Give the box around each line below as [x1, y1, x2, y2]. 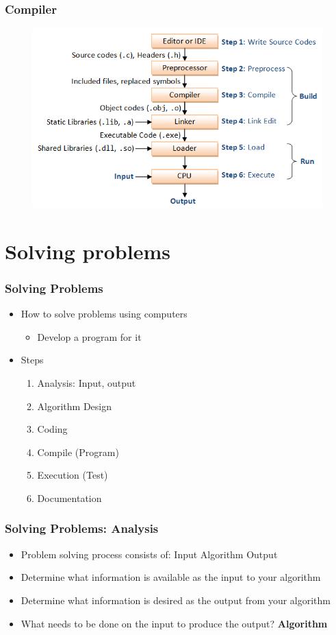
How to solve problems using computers [21, 307, 188, 321]
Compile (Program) [37, 444, 119, 459]
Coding [37, 422, 68, 436]
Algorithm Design [37, 398, 112, 413]
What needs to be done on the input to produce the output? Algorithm [21, 616, 328, 630]
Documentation [37, 490, 102, 505]
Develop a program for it [37, 329, 142, 344]
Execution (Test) [37, 468, 108, 482]
